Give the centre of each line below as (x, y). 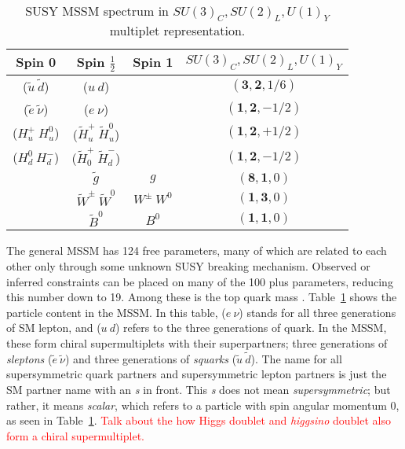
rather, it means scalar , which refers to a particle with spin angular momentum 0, (203, 405)
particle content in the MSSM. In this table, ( (116, 312)
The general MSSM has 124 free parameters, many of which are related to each (197, 250)
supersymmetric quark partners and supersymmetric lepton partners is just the (197, 374)
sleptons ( (29, 358)
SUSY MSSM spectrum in (97, 11)
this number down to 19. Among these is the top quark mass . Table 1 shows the (202, 297)
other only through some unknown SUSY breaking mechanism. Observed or (188, 265)
